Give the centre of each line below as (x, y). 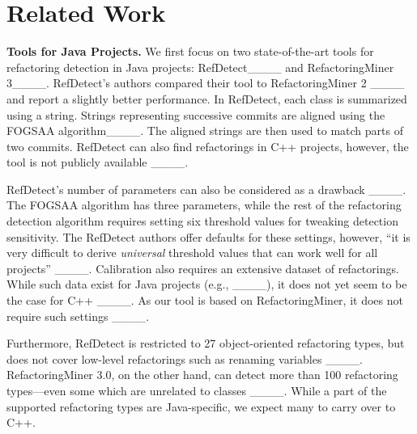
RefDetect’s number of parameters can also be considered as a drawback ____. (206, 189)
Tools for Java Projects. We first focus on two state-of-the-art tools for (190, 51)
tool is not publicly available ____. (98, 162)
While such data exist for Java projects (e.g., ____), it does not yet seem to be (207, 284)
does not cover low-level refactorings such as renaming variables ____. (185, 358)
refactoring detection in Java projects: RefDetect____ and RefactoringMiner (200, 67)
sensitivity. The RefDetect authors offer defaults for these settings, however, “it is (208, 236)
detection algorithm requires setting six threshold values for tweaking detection (202, 221)
